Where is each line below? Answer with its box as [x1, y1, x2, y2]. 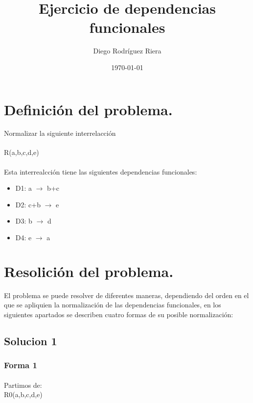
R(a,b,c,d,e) [4, 147, 39, 157]
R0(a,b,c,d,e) [4, 389, 43, 400]
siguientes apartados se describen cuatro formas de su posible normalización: [4, 309, 233, 319]
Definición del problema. [4, 99, 173, 119]
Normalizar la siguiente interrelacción [4, 128, 116, 138]
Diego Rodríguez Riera [93, 46, 161, 56]
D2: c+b [15, 199, 41, 209]
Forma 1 [4, 359, 37, 371]
